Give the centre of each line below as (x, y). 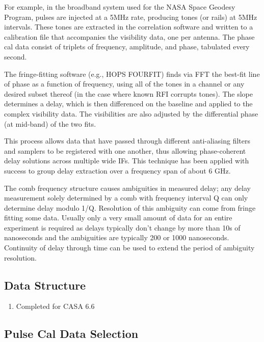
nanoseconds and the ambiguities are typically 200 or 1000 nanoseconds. (117, 237)
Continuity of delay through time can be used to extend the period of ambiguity (129, 248)
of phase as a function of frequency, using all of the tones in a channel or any (124, 84)
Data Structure (45, 285)
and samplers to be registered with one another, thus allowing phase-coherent (125, 150)
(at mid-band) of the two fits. (50, 123)
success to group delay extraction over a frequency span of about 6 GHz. (117, 170)
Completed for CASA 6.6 (55, 306)
